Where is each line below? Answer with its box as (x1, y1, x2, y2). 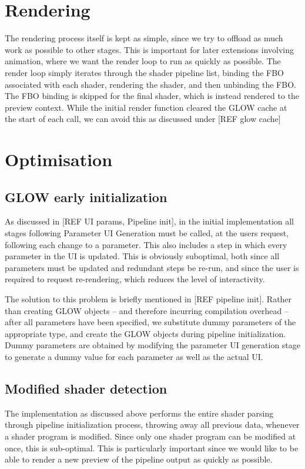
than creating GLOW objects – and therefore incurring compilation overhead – (5, 304, 289, 316)
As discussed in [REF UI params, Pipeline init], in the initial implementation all (5, 215, 294, 227)
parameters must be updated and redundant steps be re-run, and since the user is (5, 261, 299, 273)
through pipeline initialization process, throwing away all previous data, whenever (5, 418, 300, 431)
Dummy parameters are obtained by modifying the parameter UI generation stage (5, 339, 301, 351)
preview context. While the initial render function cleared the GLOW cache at (5, 101, 287, 113)
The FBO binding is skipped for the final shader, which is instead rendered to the (5, 90, 300, 102)
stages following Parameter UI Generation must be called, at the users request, (5, 227, 289, 239)
